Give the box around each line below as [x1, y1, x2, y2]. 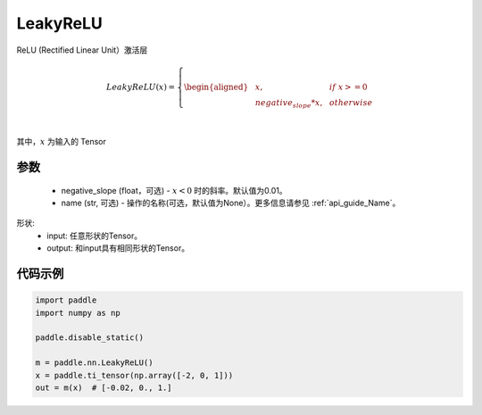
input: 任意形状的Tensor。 [46, 230, 143, 241]
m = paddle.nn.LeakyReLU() [35, 358, 154, 368]
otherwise [328, 97, 373, 107]
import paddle [35, 295, 97, 305]
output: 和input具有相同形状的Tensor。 [46, 243, 190, 253]
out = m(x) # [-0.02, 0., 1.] [35, 382, 173, 393]
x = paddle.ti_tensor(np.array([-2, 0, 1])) [35, 370, 234, 380]
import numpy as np [35, 308, 120, 318]
